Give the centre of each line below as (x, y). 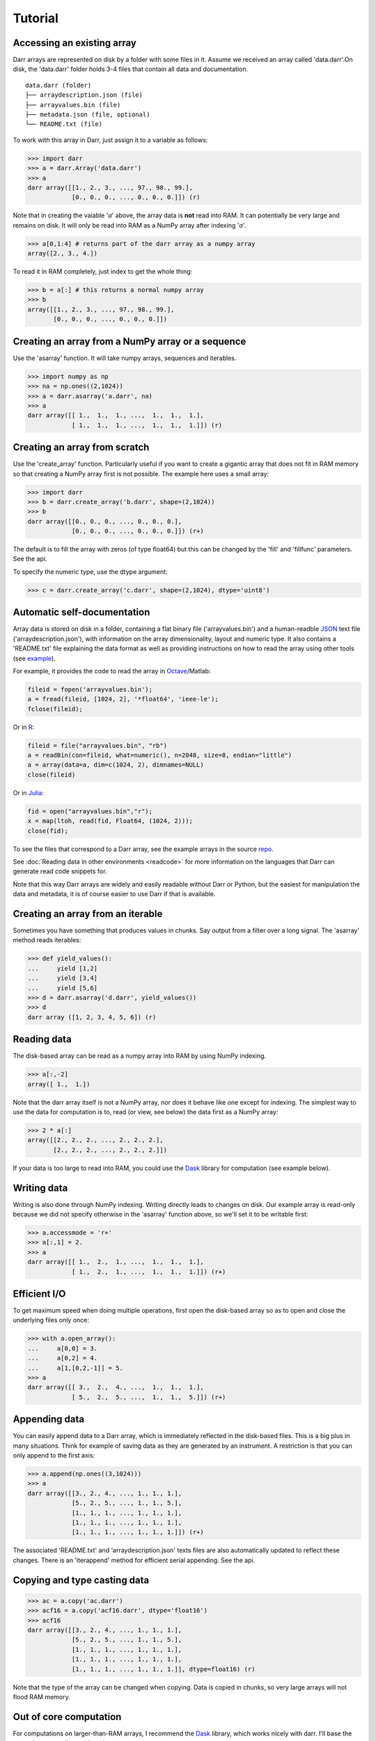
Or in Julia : (29, 793)
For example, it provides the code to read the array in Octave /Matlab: (112, 671)
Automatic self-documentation (81, 612)
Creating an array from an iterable (88, 913)
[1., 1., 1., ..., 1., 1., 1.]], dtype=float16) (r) (163, 1669)
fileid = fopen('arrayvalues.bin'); (90, 689)
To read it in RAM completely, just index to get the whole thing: (103, 272)
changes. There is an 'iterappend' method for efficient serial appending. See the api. (134, 1560)
